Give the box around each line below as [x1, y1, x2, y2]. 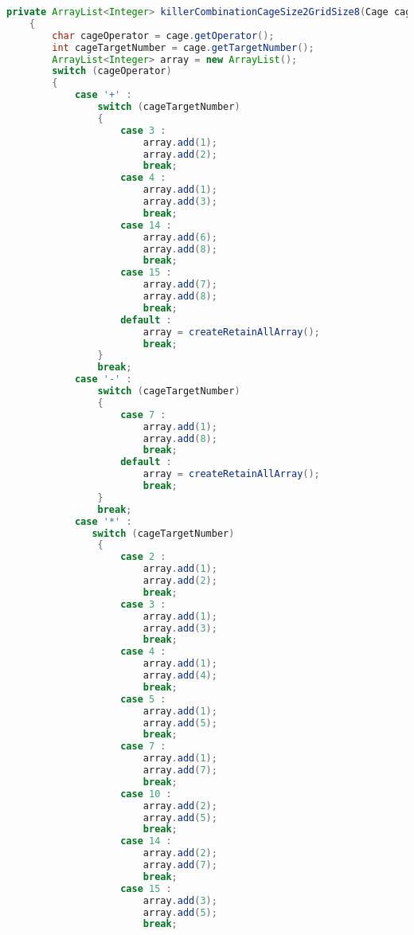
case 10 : [120, 788, 172, 800]
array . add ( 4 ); [143, 670, 217, 681]
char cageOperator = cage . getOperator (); [52, 29, 275, 41]
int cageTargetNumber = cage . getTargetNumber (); [52, 41, 314, 53]
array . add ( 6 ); [143, 231, 217, 243]
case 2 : [120, 551, 166, 563]
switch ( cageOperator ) [52, 65, 172, 77]
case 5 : [120, 693, 166, 705]
